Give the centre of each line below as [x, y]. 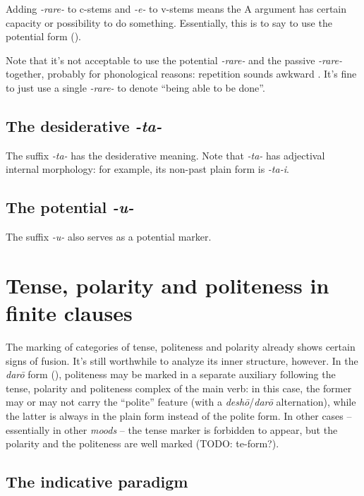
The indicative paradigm [97, 482]
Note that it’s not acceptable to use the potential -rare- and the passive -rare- [174, 60]
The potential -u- [70, 207]
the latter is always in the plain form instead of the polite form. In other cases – [179, 416]
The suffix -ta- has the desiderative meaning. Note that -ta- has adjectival [165, 155]
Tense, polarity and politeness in [168, 285]
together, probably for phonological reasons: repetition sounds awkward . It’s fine [181, 74]
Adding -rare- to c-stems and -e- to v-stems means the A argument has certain [176, 8]
